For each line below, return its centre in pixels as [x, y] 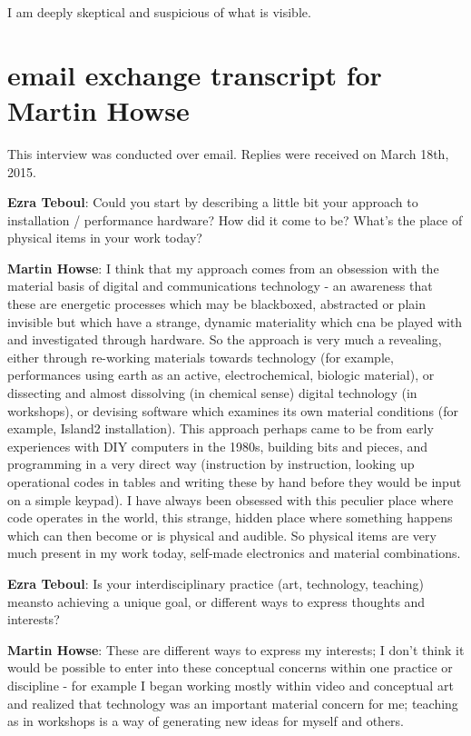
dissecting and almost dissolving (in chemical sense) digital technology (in [212, 393]
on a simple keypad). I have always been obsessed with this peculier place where [231, 499]
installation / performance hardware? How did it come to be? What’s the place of [235, 219]
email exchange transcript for [195, 74]
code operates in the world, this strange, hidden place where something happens [230, 517]
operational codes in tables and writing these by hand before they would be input [235, 482]
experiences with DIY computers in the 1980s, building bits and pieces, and [218, 446]
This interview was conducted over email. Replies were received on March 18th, [228, 153]
